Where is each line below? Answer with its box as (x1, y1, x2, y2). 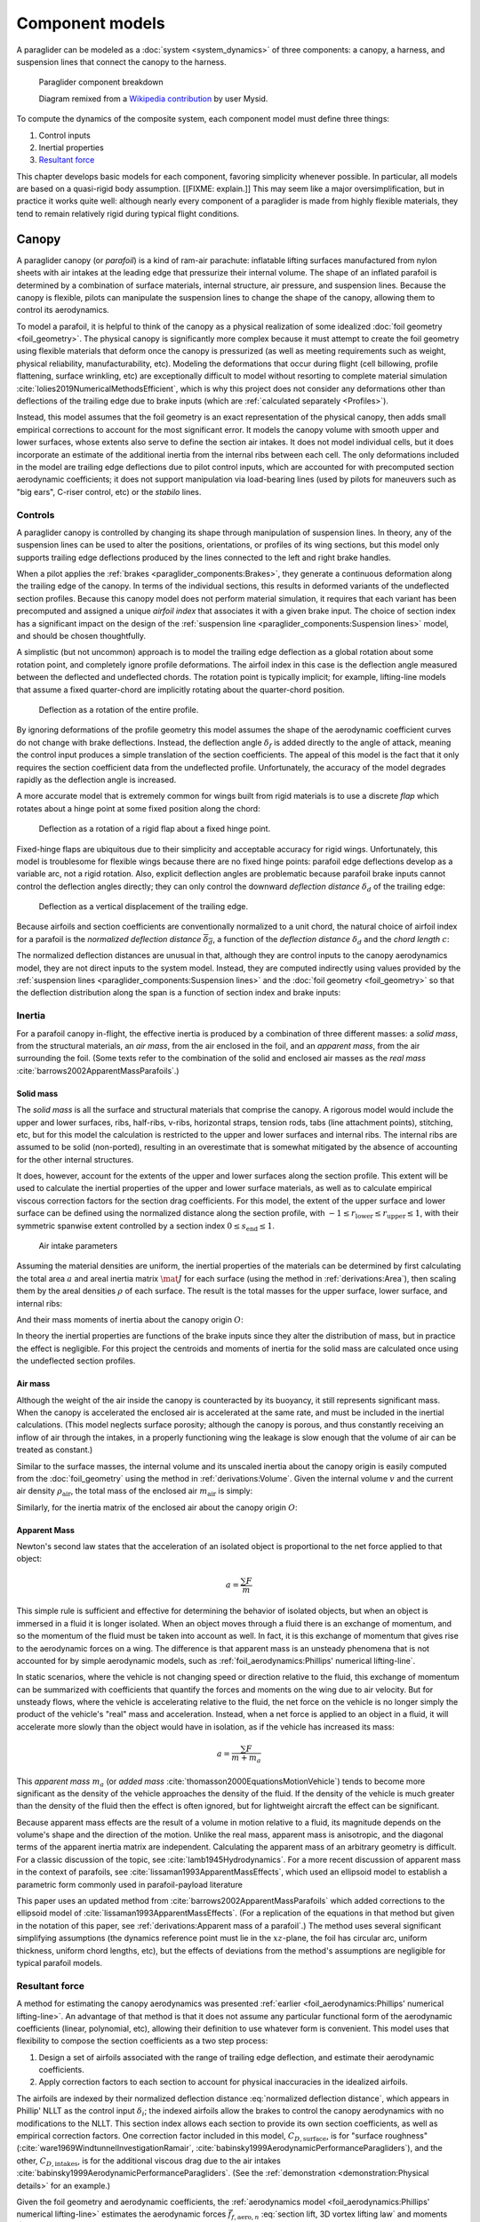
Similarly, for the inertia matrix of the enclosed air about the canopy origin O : (16, 1502, 298, 1513)
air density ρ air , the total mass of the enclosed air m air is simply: (16, 1485, 253, 1499)
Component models (16, 13, 166, 33)
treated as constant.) (16, 1444, 93, 1455)
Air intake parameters (38, 1241, 118, 1251)
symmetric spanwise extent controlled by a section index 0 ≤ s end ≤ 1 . (16, 1220, 276, 1233)
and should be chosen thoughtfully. (16, 631, 147, 642)
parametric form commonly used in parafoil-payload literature (16, 1879, 244, 1890)
